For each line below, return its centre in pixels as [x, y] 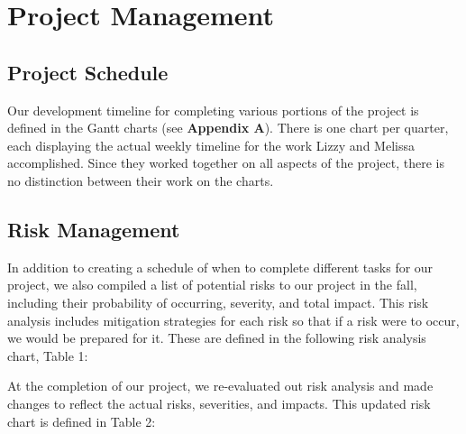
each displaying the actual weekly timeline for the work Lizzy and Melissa [211, 145]
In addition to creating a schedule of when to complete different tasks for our [220, 267]
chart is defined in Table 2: [82, 421]
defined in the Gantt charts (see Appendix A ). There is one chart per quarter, [228, 128]
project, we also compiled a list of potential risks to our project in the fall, [212, 285]
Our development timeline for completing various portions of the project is [213, 110]
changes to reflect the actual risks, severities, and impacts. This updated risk [219, 403]
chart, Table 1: [48, 355]
